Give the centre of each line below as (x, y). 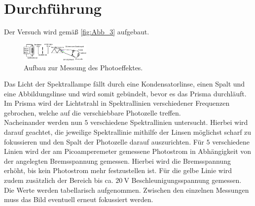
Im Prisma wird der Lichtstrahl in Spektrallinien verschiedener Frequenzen (117, 103)
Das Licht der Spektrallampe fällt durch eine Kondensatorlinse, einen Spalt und (125, 84)
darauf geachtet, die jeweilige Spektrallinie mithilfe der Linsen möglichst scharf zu (128, 132)
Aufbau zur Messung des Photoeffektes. (83, 67)
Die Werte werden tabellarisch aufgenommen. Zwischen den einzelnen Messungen (127, 190)
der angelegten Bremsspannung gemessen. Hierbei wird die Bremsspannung (117, 161)
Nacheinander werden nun (43, 122)
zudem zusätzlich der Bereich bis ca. (59, 180)
